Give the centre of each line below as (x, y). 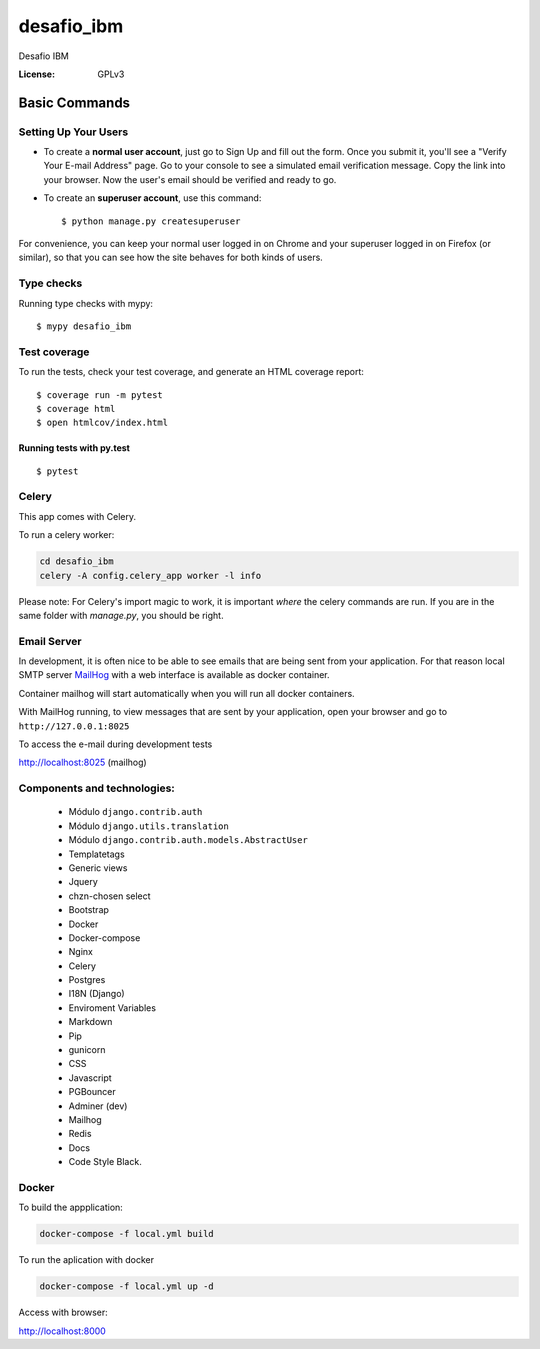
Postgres (87, 980)
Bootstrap (89, 910)
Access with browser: (63, 1312)
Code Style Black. (105, 1162)
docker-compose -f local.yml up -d (126, 1286)
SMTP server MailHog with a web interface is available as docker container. (174, 675)
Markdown (90, 1022)
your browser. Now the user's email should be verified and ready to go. (190, 179)
